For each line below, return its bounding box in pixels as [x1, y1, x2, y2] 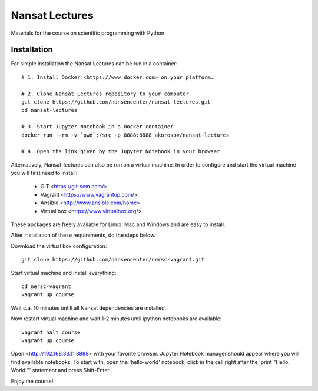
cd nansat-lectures [21, 107, 78, 114]
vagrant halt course [21, 329, 81, 336]
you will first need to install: [11, 170, 78, 177]
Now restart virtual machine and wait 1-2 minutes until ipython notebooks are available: [11, 315, 222, 322]
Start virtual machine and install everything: [11, 269, 117, 276]
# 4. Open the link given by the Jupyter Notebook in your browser [21, 148, 220, 155]
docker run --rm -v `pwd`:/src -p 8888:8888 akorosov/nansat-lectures [21, 131, 230, 138]
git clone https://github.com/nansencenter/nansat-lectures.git [21, 99, 211, 105]
